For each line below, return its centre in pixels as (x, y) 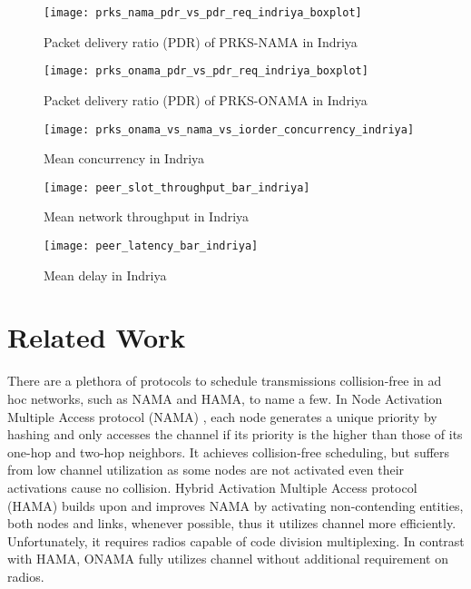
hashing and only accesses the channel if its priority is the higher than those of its (235, 434)
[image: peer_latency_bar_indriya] (151, 246)
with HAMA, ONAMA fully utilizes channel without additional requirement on (228, 559)
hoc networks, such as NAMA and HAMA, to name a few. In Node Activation (225, 398)
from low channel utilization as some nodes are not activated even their (206, 470)
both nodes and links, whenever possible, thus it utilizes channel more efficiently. (232, 523)
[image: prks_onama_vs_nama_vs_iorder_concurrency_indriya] (229, 129)
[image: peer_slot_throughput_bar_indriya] (177, 187)
